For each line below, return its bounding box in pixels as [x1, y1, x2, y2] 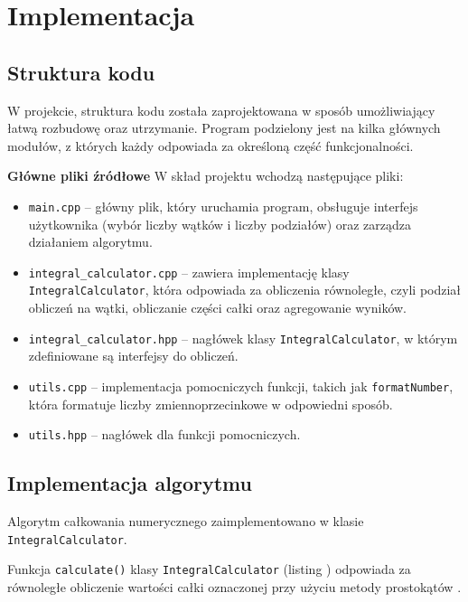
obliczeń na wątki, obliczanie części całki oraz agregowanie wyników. [28, 298, 407, 317]
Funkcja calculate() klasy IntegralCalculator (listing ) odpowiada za [7, 560, 411, 578]
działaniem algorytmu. [28, 232, 153, 251]
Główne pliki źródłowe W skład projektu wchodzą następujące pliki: [7, 166, 404, 185]
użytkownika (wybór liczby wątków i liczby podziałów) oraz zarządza [28, 214, 412, 233]
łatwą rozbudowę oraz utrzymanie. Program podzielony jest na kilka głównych [7, 118, 441, 137]
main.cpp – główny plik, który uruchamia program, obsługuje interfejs [28, 196, 418, 215]
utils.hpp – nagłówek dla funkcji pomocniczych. [28, 425, 301, 444]
